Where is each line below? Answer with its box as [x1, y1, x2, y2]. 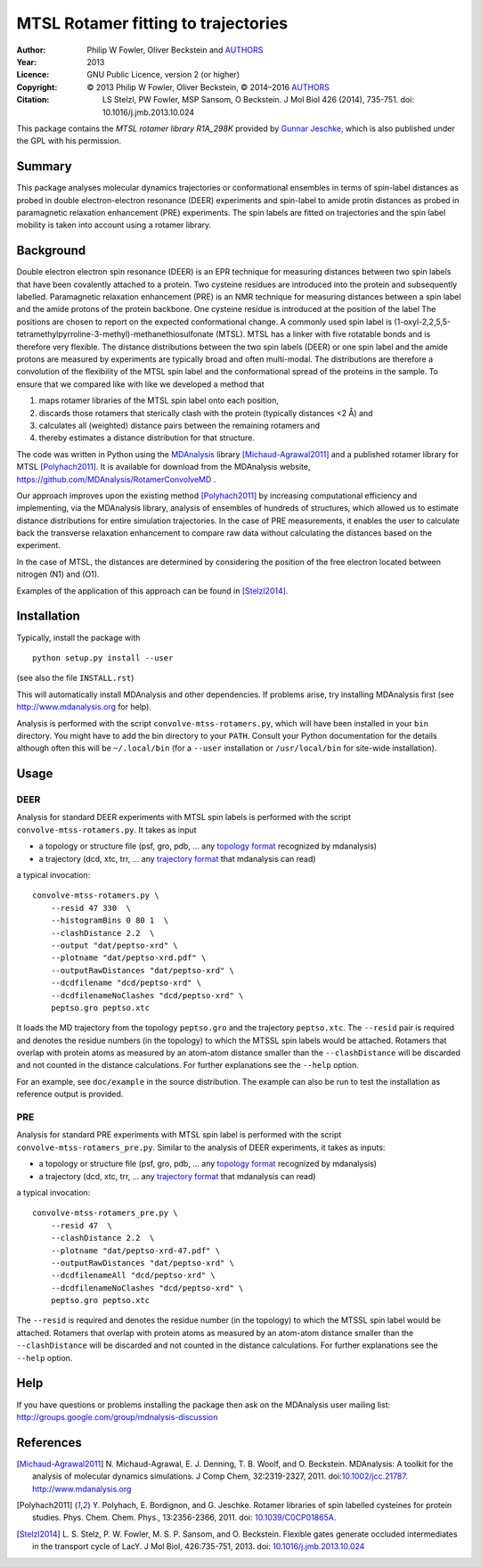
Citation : [16, 94, 50, 105]
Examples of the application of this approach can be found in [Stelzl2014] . [16, 585, 289, 596]
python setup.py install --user [32, 652, 174, 663]
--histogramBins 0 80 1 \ [50, 915, 169, 926]
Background [16, 243, 86, 258]
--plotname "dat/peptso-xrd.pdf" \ [50, 953, 207, 963]
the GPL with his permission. [16, 135, 122, 146]
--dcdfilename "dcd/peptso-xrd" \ [50, 978, 202, 989]
